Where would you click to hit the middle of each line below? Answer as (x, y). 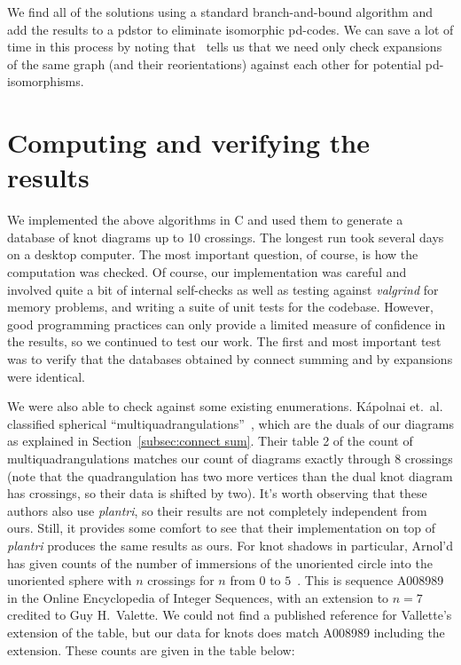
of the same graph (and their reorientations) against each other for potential (215, 63)
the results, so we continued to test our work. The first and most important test (224, 341)
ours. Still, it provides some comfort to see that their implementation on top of (222, 528)
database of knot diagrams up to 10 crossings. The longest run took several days (226, 237)
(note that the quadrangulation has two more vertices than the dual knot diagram (230, 475)
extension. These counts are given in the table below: (151, 649)
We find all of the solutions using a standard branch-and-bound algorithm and (220, 12)
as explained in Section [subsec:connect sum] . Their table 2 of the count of (210, 441)
